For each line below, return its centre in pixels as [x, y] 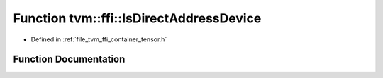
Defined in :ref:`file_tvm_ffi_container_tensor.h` [99, 39]
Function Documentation [69, 59]
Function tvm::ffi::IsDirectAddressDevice [137, 18]
